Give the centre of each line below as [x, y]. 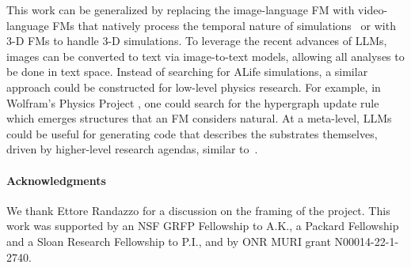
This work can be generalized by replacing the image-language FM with [181, 9]
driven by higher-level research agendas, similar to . [132, 149]
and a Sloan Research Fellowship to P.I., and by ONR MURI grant [169, 241]
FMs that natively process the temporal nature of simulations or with [224, 25]
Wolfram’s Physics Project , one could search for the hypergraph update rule [193, 102]
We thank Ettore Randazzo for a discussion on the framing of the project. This [198, 210]
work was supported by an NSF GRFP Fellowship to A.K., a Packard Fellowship [203, 226]
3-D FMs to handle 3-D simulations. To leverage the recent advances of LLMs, [197, 41]
